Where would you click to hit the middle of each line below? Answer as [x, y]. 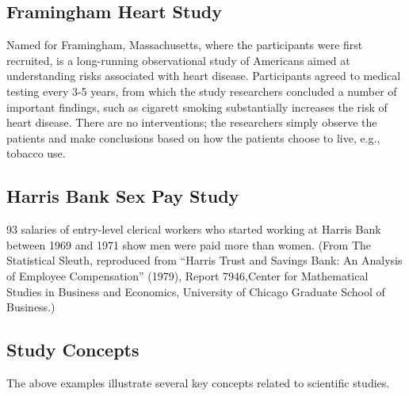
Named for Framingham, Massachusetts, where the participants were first [185, 45]
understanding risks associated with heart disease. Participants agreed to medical [204, 76]
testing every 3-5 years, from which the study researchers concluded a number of [202, 91]
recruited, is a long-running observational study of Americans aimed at [178, 60]
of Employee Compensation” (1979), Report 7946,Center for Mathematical [187, 275]
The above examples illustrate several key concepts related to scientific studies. [198, 382]
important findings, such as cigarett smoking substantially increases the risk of [197, 107]
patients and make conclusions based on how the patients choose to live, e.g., [193, 137]
